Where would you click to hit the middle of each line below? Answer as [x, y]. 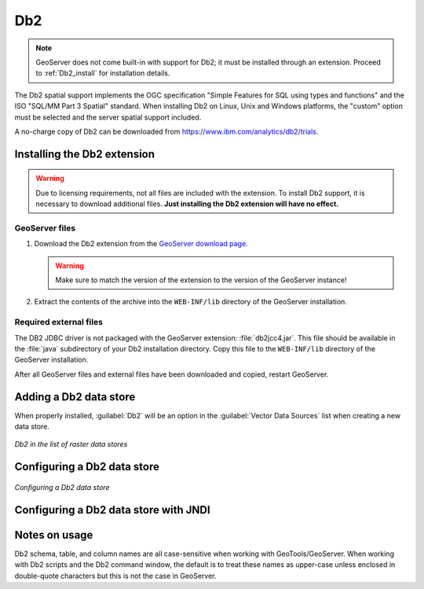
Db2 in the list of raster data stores [71, 444]
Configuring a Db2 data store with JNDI [113, 510]
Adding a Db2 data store [75, 397]
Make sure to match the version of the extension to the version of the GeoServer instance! [201, 280]
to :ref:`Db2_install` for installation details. [103, 73]
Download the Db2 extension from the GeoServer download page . [141, 244]
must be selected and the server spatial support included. [108, 117]
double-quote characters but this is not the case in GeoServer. [115, 576]
